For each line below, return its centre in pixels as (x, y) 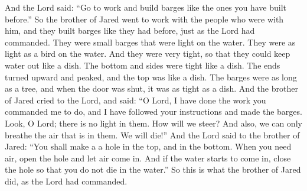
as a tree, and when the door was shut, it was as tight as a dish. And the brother (151, 88)
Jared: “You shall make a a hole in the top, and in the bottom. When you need (148, 146)
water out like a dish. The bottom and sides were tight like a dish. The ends (143, 65)
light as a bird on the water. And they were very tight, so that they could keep (148, 54)
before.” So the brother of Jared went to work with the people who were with (144, 19)
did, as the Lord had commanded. (66, 181)
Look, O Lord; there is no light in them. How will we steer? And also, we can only (153, 123)
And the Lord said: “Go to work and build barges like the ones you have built (146, 7)
